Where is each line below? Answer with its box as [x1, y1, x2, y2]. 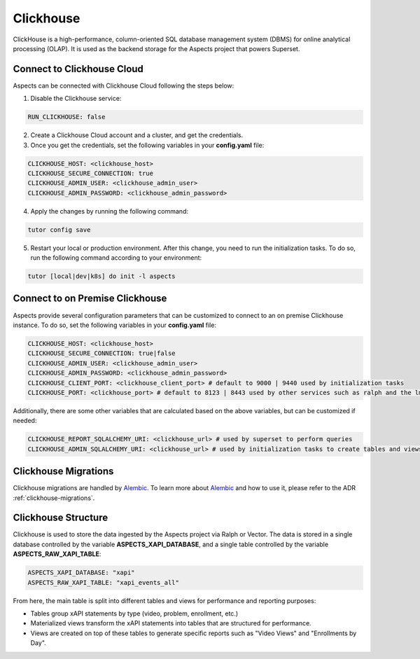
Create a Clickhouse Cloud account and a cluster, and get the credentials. [30, 131, 244, 139]
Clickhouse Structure [13, 512, 108, 524]
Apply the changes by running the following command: [30, 207, 189, 215]
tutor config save [27, 226, 91, 234]
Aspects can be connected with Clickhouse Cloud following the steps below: [13, 81, 234, 90]
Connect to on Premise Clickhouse [13, 293, 167, 305]
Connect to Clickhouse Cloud [13, 63, 143, 75]
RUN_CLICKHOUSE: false [27, 113, 106, 121]
